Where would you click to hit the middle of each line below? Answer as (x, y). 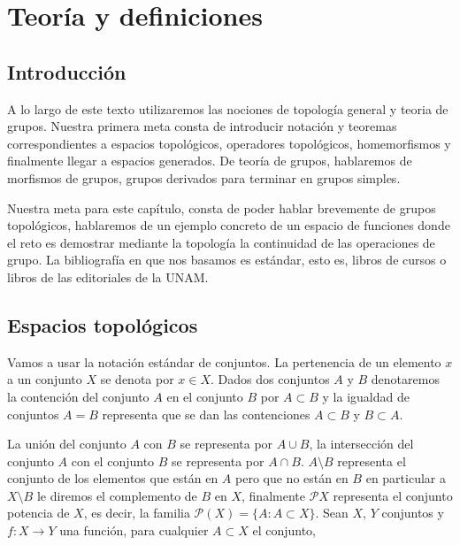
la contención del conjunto (78, 396)
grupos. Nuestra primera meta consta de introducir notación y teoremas (202, 126)
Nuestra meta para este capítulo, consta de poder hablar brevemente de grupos (222, 207)
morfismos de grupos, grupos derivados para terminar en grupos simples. (204, 177)
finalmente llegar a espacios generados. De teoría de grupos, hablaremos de (210, 161)
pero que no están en (292, 478)
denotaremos (405, 379)
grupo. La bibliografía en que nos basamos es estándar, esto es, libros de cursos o (227, 260)
